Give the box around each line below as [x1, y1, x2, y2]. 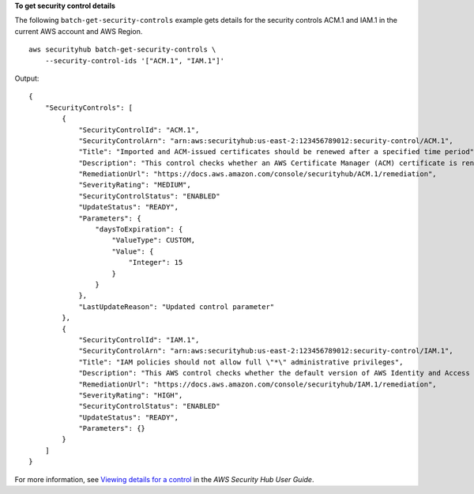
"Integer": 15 [128, 258, 183, 267]
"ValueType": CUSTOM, [111, 236, 196, 245]
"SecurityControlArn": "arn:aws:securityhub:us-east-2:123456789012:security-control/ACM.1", [78, 136, 453, 145]
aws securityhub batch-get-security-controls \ [28, 45, 216, 55]
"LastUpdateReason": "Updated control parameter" [78, 302, 275, 311]
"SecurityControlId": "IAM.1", [78, 335, 200, 344]
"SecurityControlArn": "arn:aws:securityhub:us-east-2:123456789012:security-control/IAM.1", [78, 346, 453, 356]
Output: [14, 74, 39, 83]
